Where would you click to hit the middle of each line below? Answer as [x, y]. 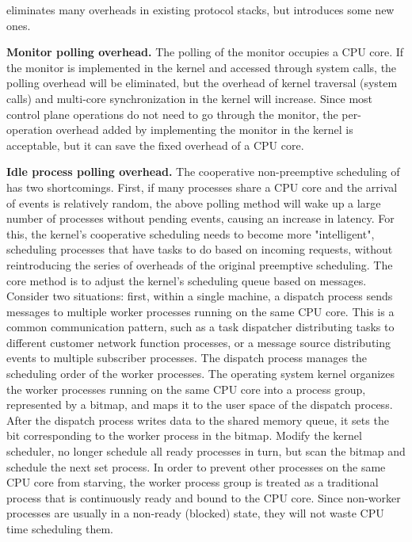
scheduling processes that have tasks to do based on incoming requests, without [200, 249]
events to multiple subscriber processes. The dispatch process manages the [187, 358]
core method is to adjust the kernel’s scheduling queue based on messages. [187, 280]
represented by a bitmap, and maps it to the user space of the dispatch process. [200, 405]
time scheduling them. [60, 529]
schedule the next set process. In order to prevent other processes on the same [196, 466]
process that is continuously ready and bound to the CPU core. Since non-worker [204, 497]
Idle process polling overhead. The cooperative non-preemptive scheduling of [203, 172]
